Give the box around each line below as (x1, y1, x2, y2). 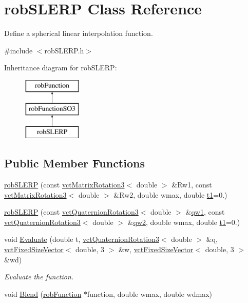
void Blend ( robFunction (4, 288, 82, 299)
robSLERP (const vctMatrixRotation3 (4, 179, 125, 190)
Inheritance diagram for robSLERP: (4, 62, 117, 73)
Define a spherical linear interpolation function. (4, 28, 153, 39)
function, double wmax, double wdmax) (87, 288, 212, 299)
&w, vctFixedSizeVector (119, 244, 194, 255)
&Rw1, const (171, 179, 212, 190)
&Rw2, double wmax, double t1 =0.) (113, 189, 227, 200)
